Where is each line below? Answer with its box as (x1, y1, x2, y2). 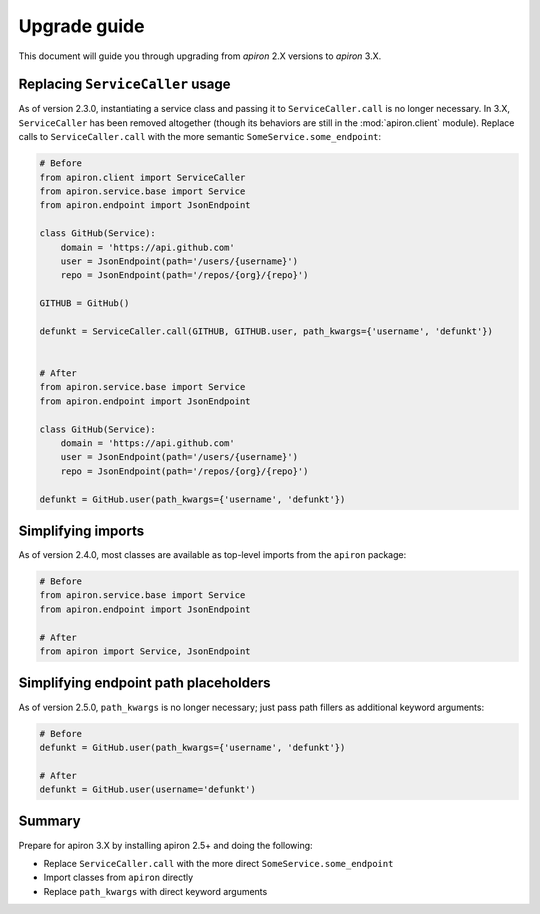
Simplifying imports (18, 523, 145, 539)
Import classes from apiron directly (43, 871, 194, 884)
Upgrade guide (18, 15, 145, 37)
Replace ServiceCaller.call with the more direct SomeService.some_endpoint (43, 857, 394, 869)
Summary (18, 813, 81, 830)
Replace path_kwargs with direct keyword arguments (43, 885, 268, 897)
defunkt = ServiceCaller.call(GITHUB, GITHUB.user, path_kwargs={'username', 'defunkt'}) (39, 325, 494, 337)
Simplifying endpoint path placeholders (18, 675, 271, 692)
